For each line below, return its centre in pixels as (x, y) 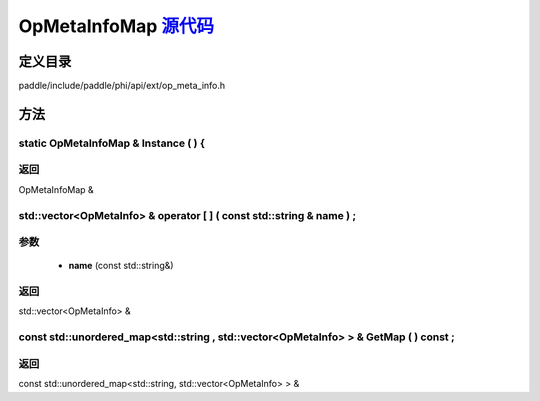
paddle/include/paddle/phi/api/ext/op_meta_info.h (122, 86)
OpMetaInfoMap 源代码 (116, 26)
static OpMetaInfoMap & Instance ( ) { (111, 143)
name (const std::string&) (121, 266)
